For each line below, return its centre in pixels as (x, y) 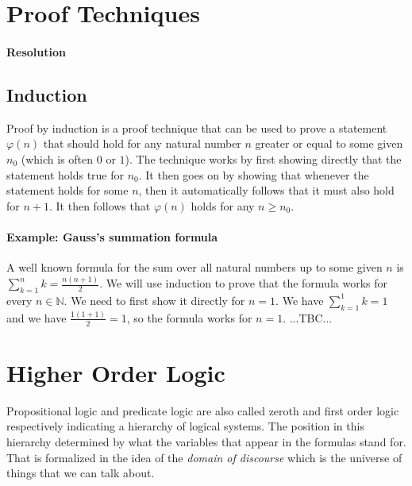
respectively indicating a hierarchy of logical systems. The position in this (185, 426)
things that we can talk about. (81, 473)
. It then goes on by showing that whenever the (254, 174)
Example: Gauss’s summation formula (112, 236)
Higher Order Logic (116, 372)
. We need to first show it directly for (154, 300)
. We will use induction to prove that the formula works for (244, 283)
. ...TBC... (308, 317)
